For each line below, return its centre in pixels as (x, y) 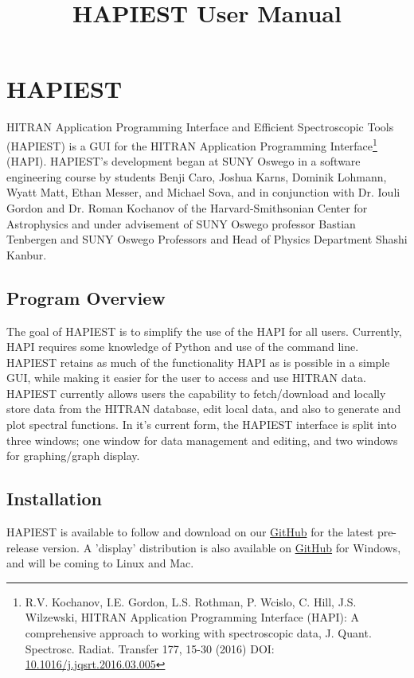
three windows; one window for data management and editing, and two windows (202, 440)
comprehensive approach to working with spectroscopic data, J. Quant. (198, 633)
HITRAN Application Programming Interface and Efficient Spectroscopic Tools (200, 127)
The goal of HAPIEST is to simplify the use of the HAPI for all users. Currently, (204, 331)
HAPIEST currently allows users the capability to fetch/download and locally (196, 393)
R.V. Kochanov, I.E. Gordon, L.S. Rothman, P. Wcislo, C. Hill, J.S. (191, 601)
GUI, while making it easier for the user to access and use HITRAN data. (186, 378)
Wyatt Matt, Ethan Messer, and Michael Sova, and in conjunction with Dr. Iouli (203, 192)
